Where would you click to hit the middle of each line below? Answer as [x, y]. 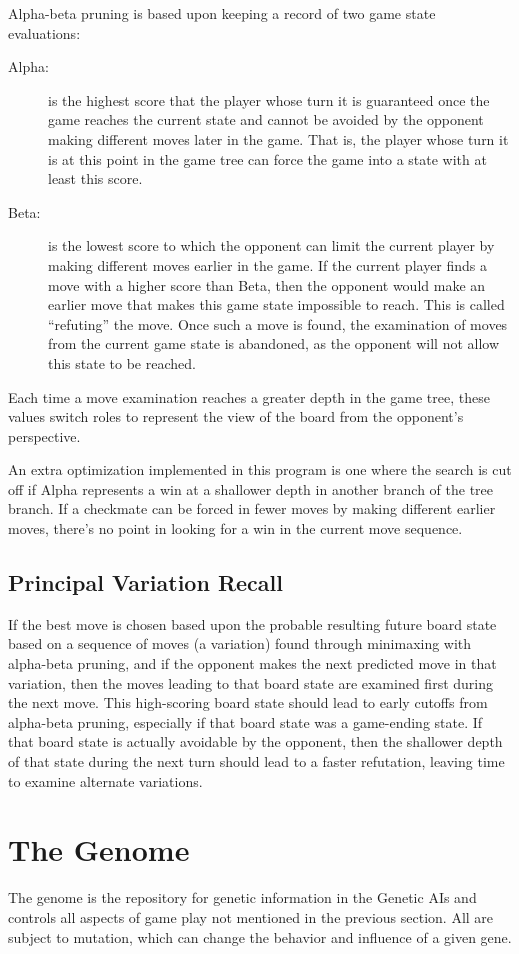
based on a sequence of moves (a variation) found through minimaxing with [240, 643]
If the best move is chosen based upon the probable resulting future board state [252, 623]
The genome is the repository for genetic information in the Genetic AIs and [242, 897]
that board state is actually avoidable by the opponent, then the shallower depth [255, 741]
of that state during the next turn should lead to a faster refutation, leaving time [256, 761]
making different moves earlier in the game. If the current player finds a [268, 264]
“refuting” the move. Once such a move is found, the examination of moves [278, 323]
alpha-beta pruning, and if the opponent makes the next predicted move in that [252, 663]
